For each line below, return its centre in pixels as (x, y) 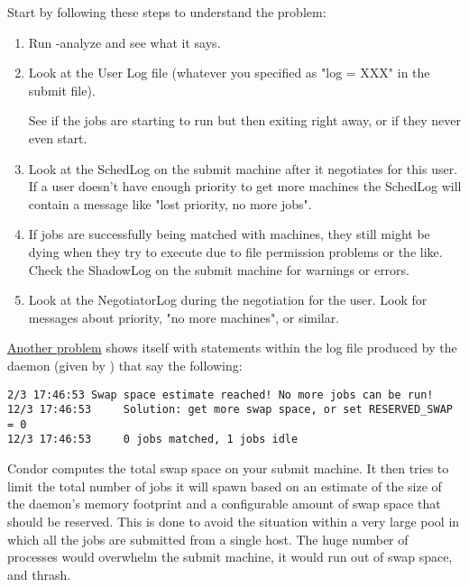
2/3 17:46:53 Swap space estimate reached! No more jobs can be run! (221, 394)
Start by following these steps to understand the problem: (167, 12)
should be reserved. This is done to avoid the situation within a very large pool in (234, 521)
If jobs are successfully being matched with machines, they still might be (229, 234)
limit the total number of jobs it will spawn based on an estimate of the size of (225, 486)
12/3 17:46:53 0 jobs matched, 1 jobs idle (153, 440)
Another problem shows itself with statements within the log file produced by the (232, 348)
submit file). (62, 90)
